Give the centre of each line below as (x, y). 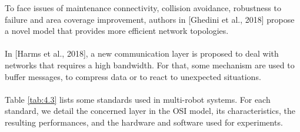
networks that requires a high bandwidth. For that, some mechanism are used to (150, 65)
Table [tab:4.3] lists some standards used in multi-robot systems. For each (138, 99)
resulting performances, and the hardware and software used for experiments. (144, 122)
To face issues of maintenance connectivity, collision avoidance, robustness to (143, 8)
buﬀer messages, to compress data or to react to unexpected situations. (133, 76)
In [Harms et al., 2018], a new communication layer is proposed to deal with (142, 53)
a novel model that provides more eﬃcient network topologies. (117, 31)
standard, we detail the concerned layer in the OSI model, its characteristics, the (150, 111)
